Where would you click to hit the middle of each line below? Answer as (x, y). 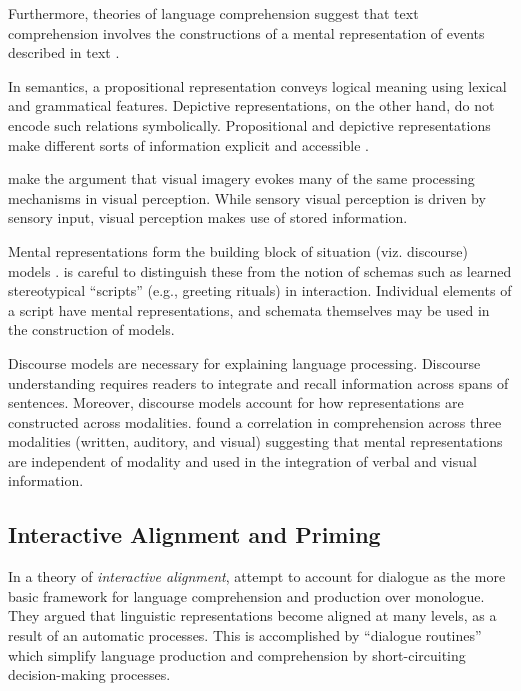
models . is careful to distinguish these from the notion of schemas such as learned (260, 270)
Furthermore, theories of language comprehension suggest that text (213, 13)
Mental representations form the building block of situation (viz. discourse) (238, 250)
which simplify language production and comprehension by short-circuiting (237, 654)
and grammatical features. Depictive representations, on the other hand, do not (251, 105)
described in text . (64, 52)
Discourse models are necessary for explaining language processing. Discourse (244, 362)
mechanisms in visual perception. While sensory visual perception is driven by (247, 197)
